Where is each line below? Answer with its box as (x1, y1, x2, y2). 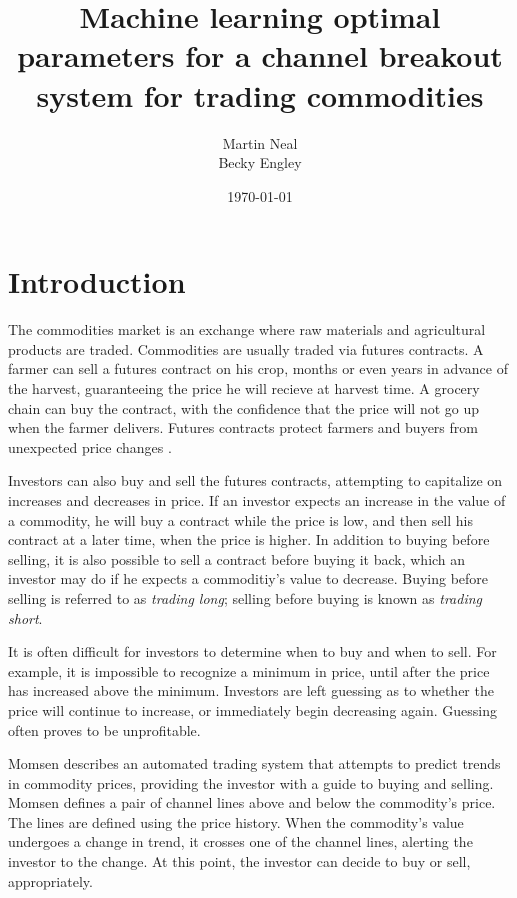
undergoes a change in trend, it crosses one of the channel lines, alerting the (8, 831, 473, 852)
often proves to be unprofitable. (8, 719, 201, 740)
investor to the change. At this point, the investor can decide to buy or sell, (8, 851, 471, 872)
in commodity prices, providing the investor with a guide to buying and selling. (8, 772, 494, 793)
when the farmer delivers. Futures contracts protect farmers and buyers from (8, 417, 478, 438)
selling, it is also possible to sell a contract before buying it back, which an (8, 548, 466, 569)
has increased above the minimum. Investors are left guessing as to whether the (8, 680, 494, 701)
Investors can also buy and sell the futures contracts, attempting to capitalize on (8, 470, 503, 491)
